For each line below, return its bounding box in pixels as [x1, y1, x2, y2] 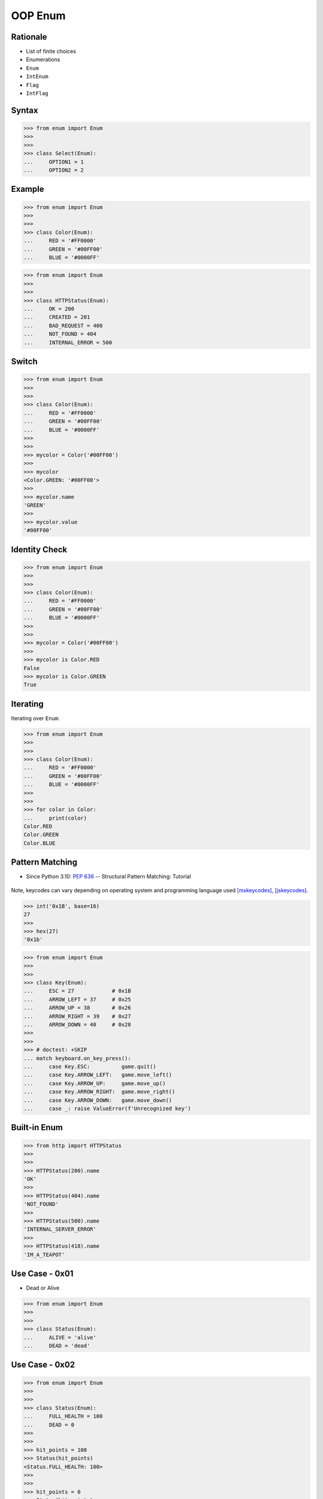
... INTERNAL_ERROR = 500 [23, 339, 112, 346]
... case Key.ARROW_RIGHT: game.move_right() [23, 1088, 176, 1095]
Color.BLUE [23, 839, 56, 847]
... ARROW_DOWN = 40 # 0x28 [23, 1021, 132, 1028]
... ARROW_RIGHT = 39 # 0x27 [23, 1013, 132, 1019]
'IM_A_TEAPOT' [23, 1251, 65, 1258]
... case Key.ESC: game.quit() [23, 1063, 157, 1070]
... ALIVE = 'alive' [23, 1334, 97, 1341]
